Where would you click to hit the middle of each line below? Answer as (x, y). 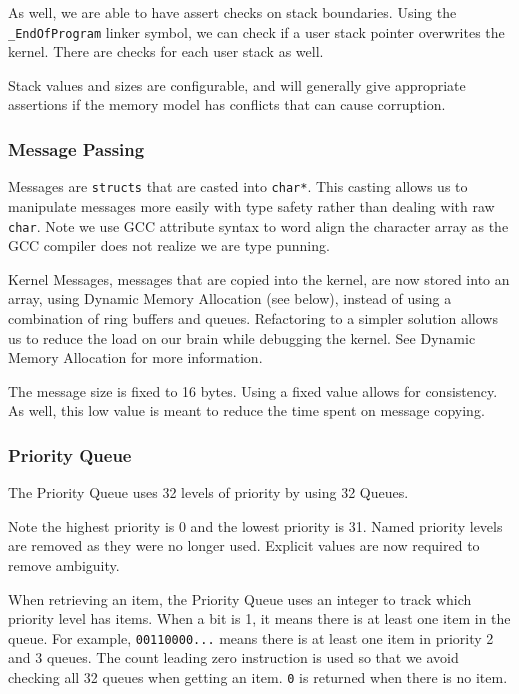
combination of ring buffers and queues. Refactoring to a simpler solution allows (253, 317)
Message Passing (76, 148)
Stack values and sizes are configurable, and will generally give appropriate (237, 84)
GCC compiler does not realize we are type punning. (169, 245)
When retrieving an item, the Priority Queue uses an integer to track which (240, 598)
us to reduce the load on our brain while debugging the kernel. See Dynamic (242, 337)
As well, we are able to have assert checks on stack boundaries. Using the (232, 12)
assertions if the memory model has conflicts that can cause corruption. (227, 104)
